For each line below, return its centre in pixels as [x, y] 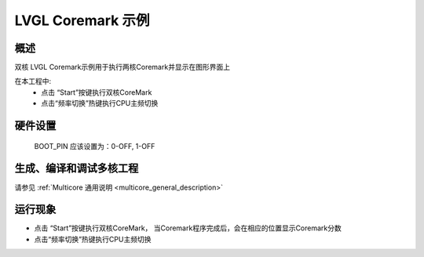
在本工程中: [33, 81]
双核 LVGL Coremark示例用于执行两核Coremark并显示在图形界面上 [122, 67]
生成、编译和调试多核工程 [77, 168]
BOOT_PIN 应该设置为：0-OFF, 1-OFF [95, 146]
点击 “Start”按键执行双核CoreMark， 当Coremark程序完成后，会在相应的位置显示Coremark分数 [188, 228]
